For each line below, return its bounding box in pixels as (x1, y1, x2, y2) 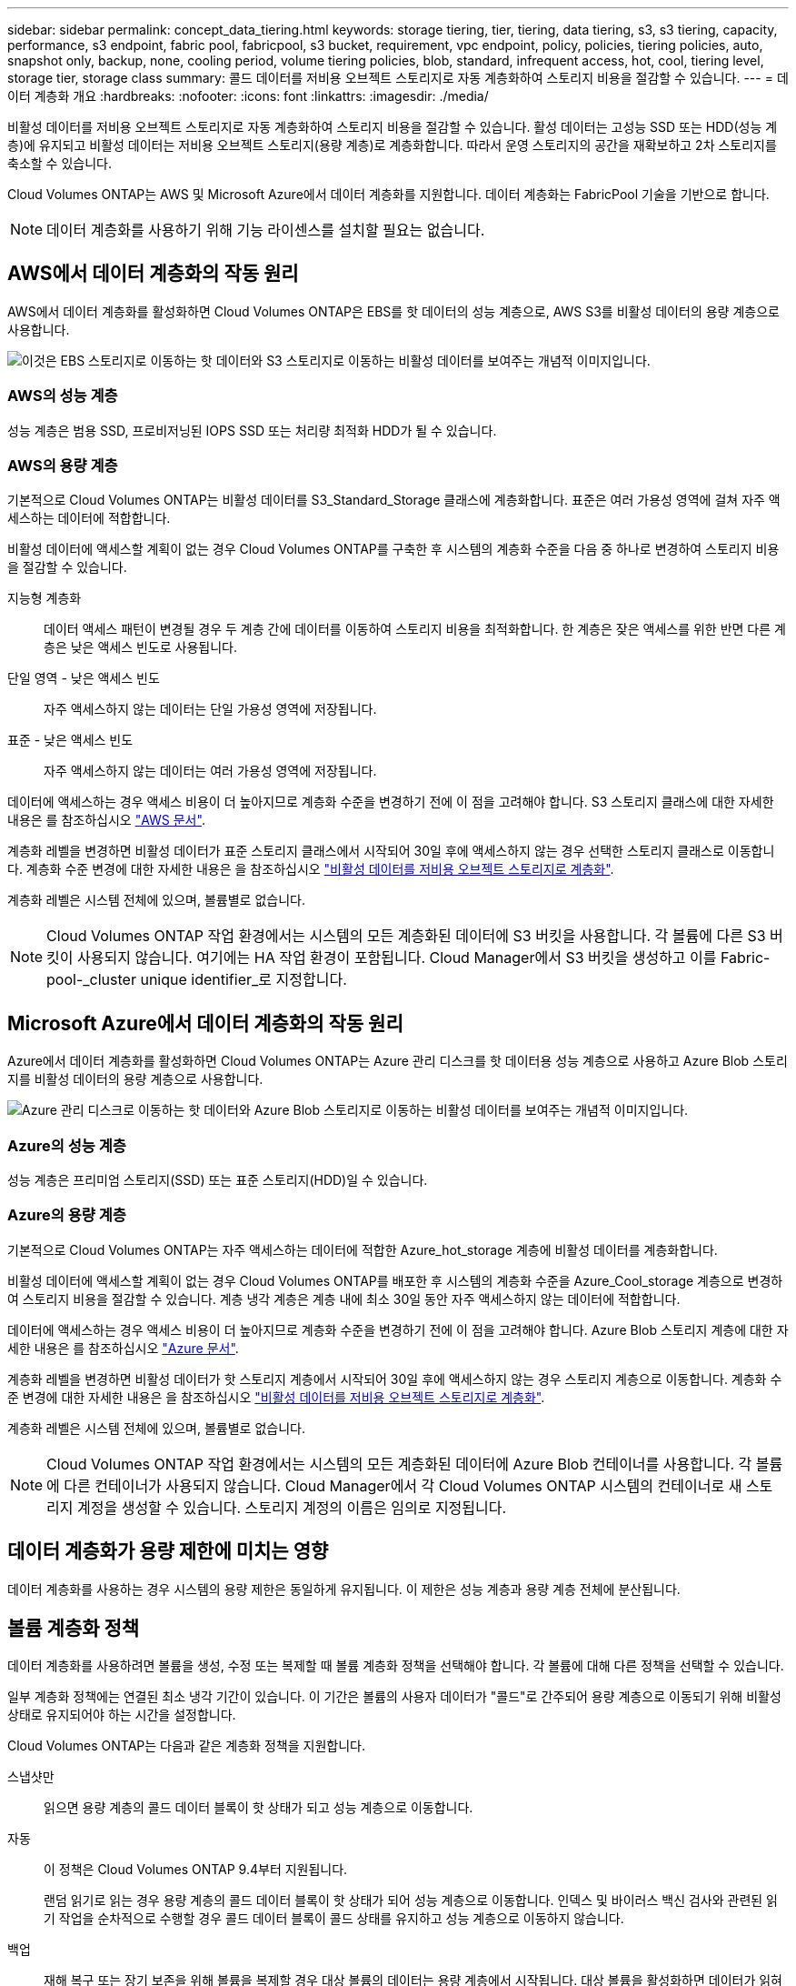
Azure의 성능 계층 (7, 1136, 126, 1155)
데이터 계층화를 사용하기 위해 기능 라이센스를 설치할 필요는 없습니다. (46, 221, 485, 239)
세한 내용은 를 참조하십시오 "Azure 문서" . (7, 1339, 239, 1356)
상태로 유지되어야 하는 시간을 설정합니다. (7, 1707, 236, 1723)
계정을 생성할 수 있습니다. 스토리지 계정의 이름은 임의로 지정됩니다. (77, 1498, 507, 1517)
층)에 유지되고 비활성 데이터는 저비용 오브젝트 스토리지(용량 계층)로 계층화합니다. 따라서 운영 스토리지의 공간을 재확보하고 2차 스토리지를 (7, 137, 777, 153)
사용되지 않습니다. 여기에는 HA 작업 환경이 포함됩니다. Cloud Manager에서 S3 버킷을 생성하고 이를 (77, 948, 717, 968)
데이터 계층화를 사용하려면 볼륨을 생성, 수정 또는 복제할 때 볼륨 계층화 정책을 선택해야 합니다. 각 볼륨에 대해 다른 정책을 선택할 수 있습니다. (7, 1658, 784, 1674)
